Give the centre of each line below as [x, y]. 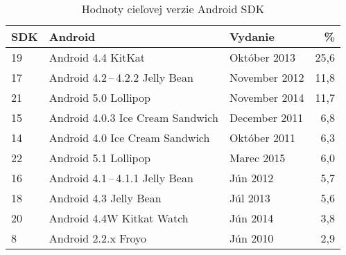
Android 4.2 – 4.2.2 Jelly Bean [121, 77]
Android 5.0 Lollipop [100, 97]
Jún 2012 [251, 178]
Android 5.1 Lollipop [100, 158]
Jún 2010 [251, 238]
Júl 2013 [250, 198]
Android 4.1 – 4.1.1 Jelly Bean [121, 178]
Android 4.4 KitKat [97, 57]
